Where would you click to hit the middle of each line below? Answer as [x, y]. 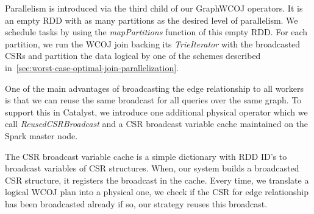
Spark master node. [41, 135]
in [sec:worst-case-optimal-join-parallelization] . [92, 67]
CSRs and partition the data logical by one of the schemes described [133, 56]
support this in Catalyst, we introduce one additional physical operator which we [156, 112]
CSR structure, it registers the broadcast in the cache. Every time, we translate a [157, 180]
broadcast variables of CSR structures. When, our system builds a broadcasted [152, 168]
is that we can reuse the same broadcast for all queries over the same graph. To [153, 100]
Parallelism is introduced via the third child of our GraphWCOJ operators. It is [154, 8]
